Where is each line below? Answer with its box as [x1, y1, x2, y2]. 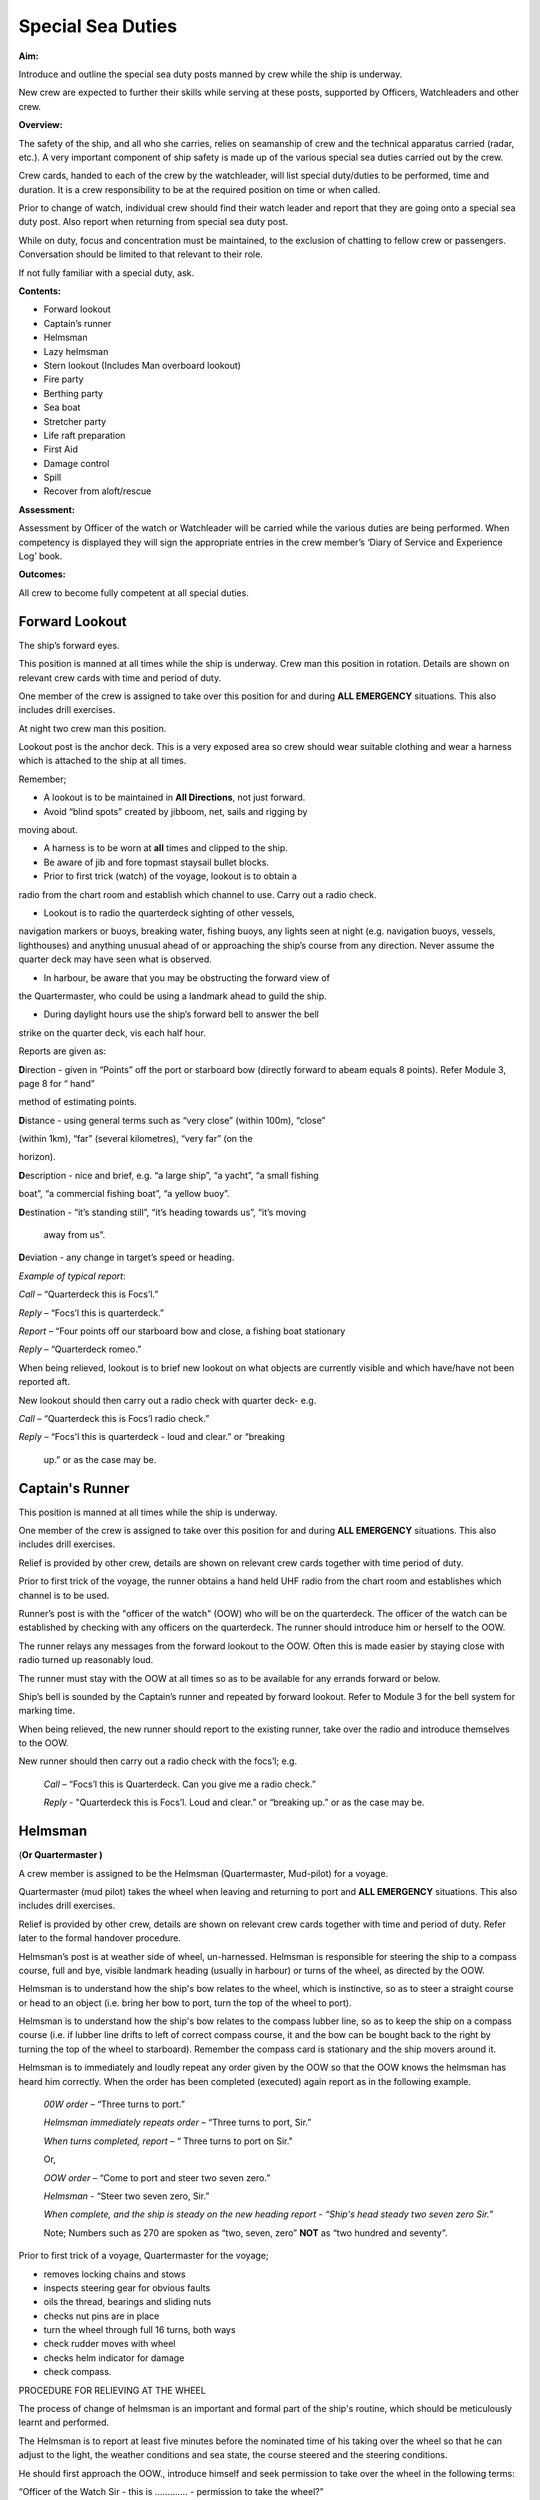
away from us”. [43, 1229, 106, 1241]
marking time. [18, 1705, 75, 1717]
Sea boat [43, 401, 81, 414]
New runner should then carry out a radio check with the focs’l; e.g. [18, 1755, 298, 1767]
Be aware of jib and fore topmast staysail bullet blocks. [43, 856, 270, 868]
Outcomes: [18, 568, 66, 580]
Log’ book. [18, 550, 63, 562]
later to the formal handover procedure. [18, 1932, 182, 1944]
